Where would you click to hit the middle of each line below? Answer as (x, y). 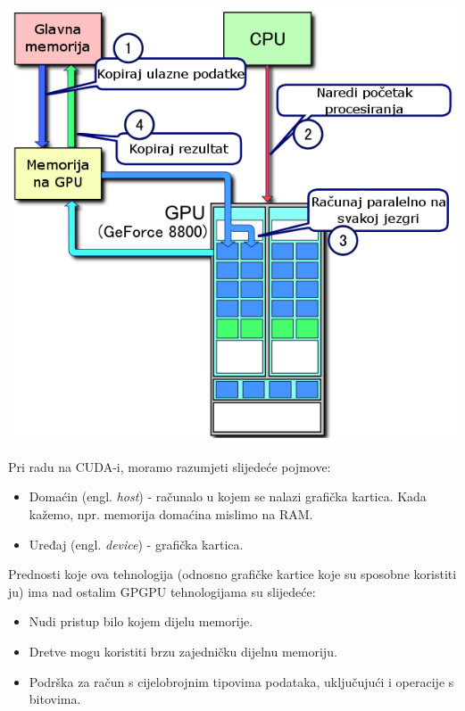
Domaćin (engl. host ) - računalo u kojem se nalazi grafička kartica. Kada (228, 496)
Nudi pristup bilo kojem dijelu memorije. (141, 621)
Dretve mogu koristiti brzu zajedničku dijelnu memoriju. (183, 651)
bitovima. (55, 699)
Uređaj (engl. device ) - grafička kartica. (136, 544)
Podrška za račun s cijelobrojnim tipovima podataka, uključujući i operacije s (241, 681)
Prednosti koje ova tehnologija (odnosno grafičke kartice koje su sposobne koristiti (232, 574)
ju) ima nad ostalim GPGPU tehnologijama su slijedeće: (162, 591)
